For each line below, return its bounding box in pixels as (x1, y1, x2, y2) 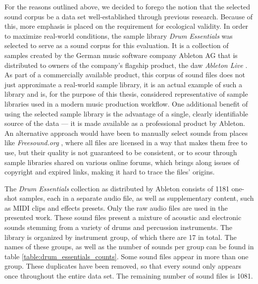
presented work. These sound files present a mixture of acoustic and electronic (4, 212, 242, 223)
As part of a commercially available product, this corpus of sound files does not (4, 69, 245, 80)
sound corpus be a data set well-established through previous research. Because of (4, 11, 253, 21)
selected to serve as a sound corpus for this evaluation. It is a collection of (4, 40, 229, 51)
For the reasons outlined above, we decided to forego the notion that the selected (4, 1, 250, 11)
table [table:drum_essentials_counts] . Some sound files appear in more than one (4, 251, 249, 261)
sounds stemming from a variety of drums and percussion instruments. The (4, 222, 233, 232)
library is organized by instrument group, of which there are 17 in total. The (4, 231, 237, 242)
